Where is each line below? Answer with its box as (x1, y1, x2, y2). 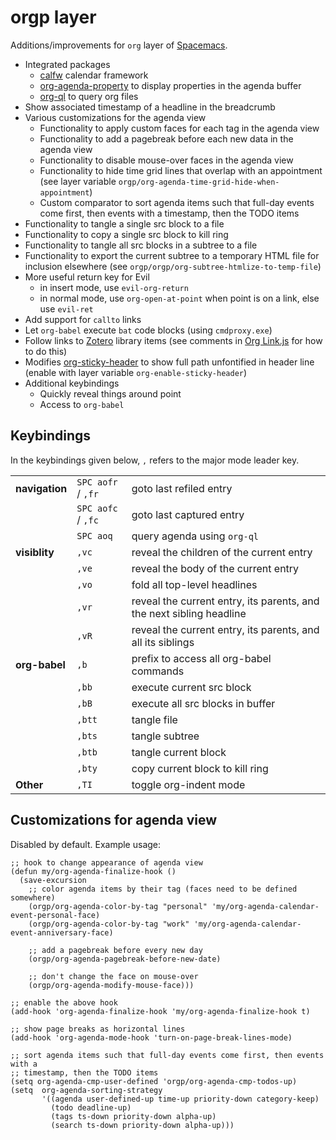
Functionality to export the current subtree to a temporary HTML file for (24, 249, 320, 261)
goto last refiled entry (131, 481, 233, 495)
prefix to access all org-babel (131, 651, 272, 665)
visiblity (15, 545, 55, 559)
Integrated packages (24, 58, 111, 70)
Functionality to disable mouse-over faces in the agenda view (39, 154, 294, 166)
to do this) (24, 345, 68, 357)
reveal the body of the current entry (131, 561, 300, 575)
